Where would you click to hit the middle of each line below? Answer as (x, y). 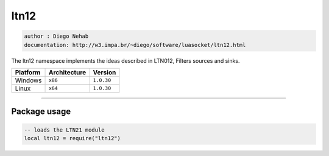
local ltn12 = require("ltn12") (73, 138)
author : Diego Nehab (56, 36)
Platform (28, 72)
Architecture (67, 72)
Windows (28, 80)
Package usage (41, 112)
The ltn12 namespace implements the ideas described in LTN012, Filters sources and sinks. (126, 60)
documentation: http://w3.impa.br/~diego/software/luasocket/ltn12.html (135, 45)
